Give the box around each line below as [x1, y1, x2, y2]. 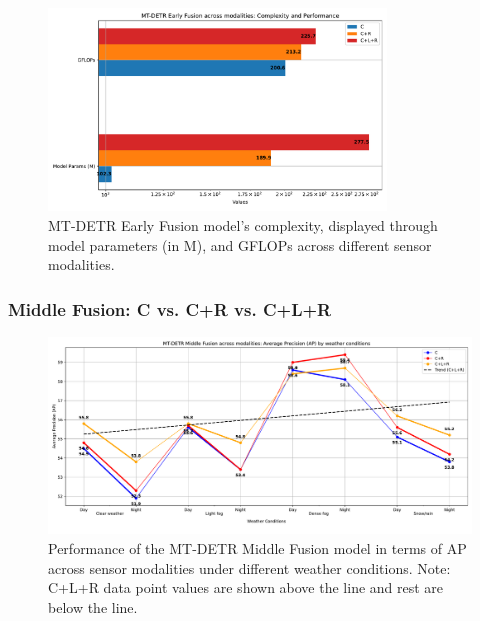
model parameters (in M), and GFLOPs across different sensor [48, 234, 432, 255]
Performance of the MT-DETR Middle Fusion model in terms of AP [48, 538, 467, 559]
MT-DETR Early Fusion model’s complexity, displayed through [48, 214, 438, 235]
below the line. [48, 596, 138, 617]
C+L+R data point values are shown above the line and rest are [48, 577, 444, 598]
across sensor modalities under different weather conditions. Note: [48, 557, 451, 578]
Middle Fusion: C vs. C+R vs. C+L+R [8, 296, 332, 321]
